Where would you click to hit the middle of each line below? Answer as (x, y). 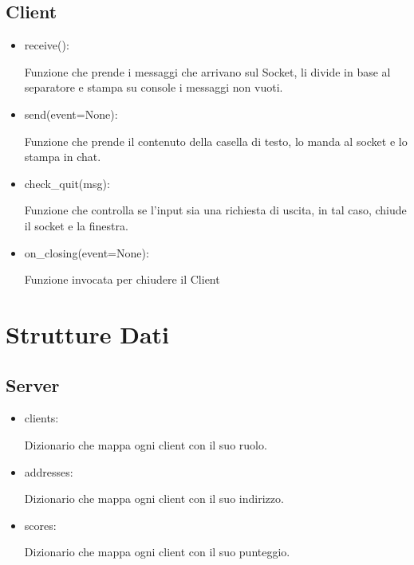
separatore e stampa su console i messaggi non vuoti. (154, 87)
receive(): (47, 45)
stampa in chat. (63, 157)
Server (33, 385)
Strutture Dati (88, 334)
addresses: (49, 471)
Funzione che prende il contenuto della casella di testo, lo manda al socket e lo (216, 141)
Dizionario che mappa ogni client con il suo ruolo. (146, 444)
